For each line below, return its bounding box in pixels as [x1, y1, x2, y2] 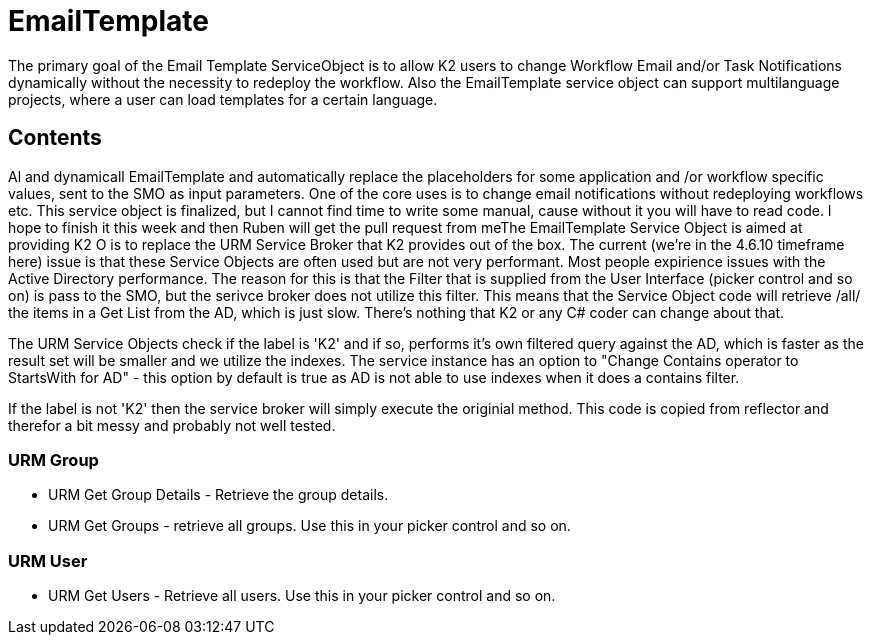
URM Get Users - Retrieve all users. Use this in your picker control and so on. [48, 587, 556, 605]
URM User [8, 550, 88, 571]
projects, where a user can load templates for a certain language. [8, 90, 438, 108]
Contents [8, 125, 102, 151]
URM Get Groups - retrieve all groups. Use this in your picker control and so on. [48, 517, 571, 535]
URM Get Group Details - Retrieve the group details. [48, 486, 389, 504]
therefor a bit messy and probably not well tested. [8, 416, 336, 434]
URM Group [8, 449, 99, 470]
